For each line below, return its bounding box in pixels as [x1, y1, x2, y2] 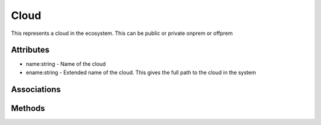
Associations [11, 84, 61, 94]
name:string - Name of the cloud [26, 60, 106, 68]
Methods [11, 103, 45, 113]
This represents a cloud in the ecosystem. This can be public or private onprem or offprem [11, 30, 233, 37]
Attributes [11, 45, 50, 55]
